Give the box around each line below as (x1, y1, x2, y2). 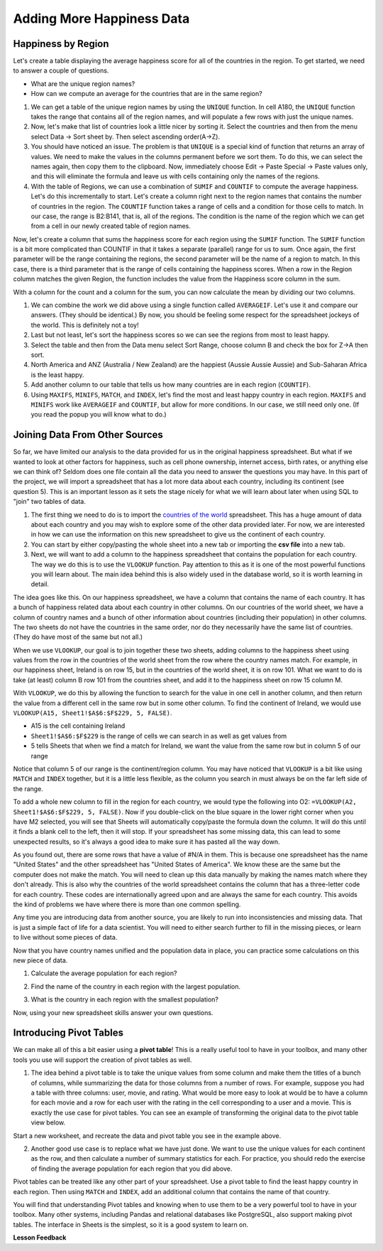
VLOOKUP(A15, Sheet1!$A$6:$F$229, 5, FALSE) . (13, 709, 173, 717)
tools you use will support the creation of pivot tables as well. (13, 1056, 192, 1064)
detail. (30, 580, 50, 589)
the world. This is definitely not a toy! (30, 321, 140, 329)
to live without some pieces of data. (13, 933, 118, 942)
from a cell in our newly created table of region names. (30, 222, 191, 230)
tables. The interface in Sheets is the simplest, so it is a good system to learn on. (13, 1220, 249, 1229)
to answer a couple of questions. (13, 66, 109, 75)
